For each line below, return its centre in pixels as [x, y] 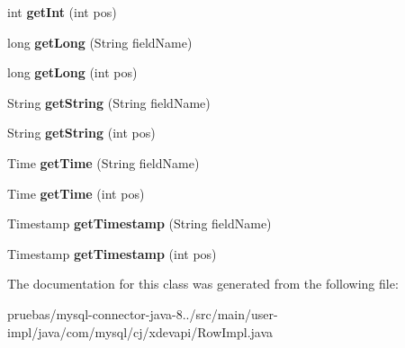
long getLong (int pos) [72, 72]
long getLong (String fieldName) [100, 42]
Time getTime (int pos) [76, 193]
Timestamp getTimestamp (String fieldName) [139, 223]
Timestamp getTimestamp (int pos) [112, 253]
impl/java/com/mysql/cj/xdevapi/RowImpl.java [140, 331]
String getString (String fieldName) [109, 102]
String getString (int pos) [81, 133]
